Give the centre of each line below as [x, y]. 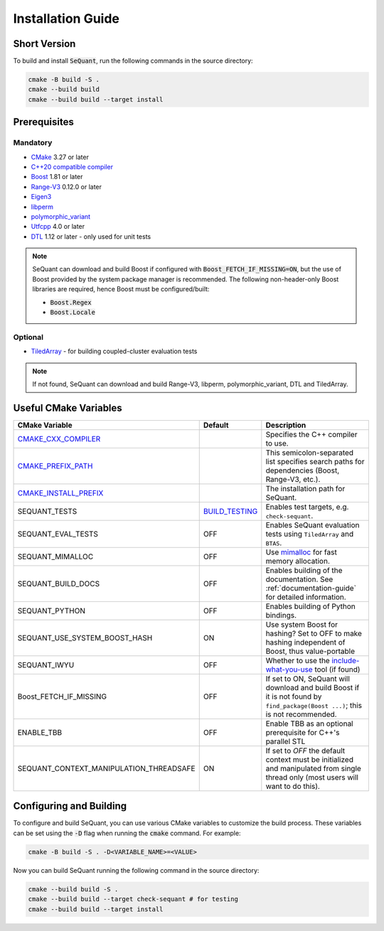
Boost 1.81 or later [57, 177]
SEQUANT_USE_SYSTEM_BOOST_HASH [85, 637]
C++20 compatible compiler [72, 166]
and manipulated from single [314, 768]
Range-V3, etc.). [293, 479]
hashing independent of [305, 642]
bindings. [281, 615]
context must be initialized [309, 759]
